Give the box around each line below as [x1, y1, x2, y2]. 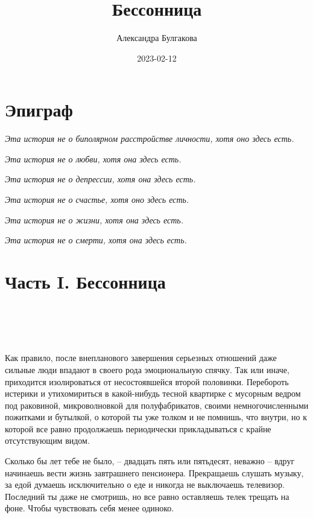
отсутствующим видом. [5, 434, 90, 447]
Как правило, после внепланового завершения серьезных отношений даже [5, 351, 277, 364]
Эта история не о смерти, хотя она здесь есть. [5, 234, 187, 246]
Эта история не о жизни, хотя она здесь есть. [5, 213, 184, 226]
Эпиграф [5, 97, 73, 122]
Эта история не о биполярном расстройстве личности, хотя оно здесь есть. [5, 132, 294, 145]
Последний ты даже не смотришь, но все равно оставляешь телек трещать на [5, 490, 289, 502]
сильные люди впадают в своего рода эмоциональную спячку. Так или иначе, [5, 363, 289, 376]
